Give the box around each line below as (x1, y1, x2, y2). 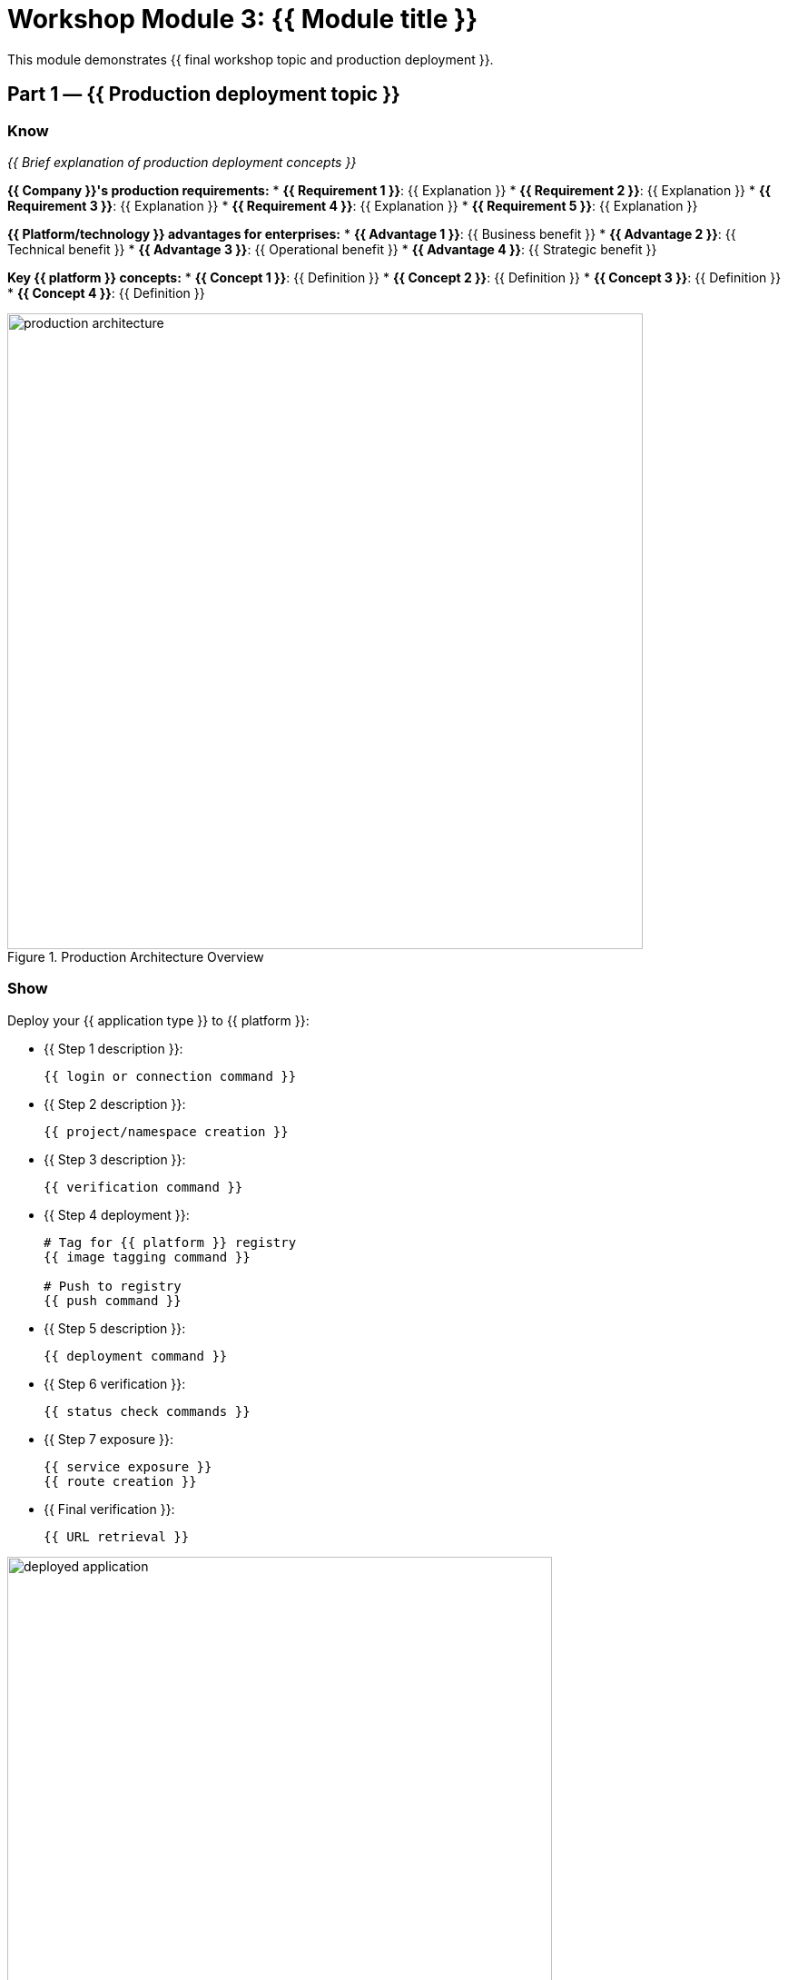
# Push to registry (44, 1278, 182, 1293)
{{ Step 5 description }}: (44, 1320, 186, 1336)
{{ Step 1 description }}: (44, 1040, 183, 1056)
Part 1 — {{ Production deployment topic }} (7, 83, 400, 106)
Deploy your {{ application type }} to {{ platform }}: (7, 1012, 310, 1028)
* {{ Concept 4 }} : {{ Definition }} (7, 284, 205, 301)
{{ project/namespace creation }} (44, 1124, 289, 1139)
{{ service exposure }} (44, 1459, 212, 1474)
